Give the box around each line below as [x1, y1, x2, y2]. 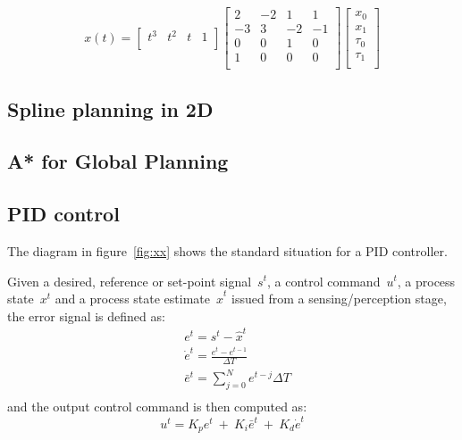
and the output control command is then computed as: [7, 397, 307, 416]
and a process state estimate [55, 289, 210, 308]
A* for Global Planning [7, 147, 229, 175]
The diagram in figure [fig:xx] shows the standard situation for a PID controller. [7, 241, 448, 260]
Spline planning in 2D [7, 95, 214, 122]
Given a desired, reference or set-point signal [7, 271, 252, 290]
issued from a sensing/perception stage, [231, 289, 447, 308]
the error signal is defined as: [7, 306, 165, 325]
